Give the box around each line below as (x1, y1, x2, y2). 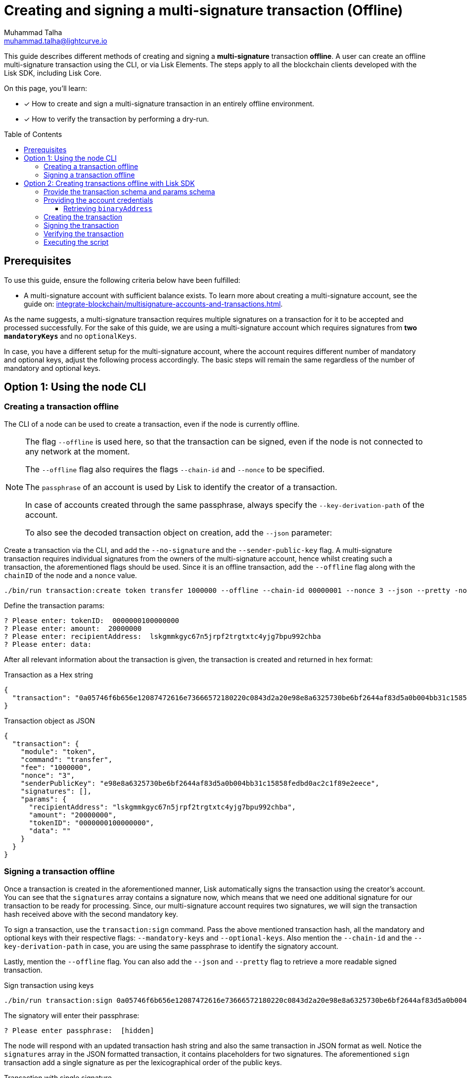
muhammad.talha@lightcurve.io (4, 36, 107, 45)
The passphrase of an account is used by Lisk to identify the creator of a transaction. (25, 482, 337, 492)
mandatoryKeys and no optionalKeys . (4, 331, 137, 340)
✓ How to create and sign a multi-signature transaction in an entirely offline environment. (24, 99, 315, 108)
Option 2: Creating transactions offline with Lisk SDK (24, 179, 195, 187)
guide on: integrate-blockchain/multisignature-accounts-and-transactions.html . (24, 299, 283, 308)
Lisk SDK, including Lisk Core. (4, 68, 102, 77)
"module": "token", (20, 747, 96, 756)
